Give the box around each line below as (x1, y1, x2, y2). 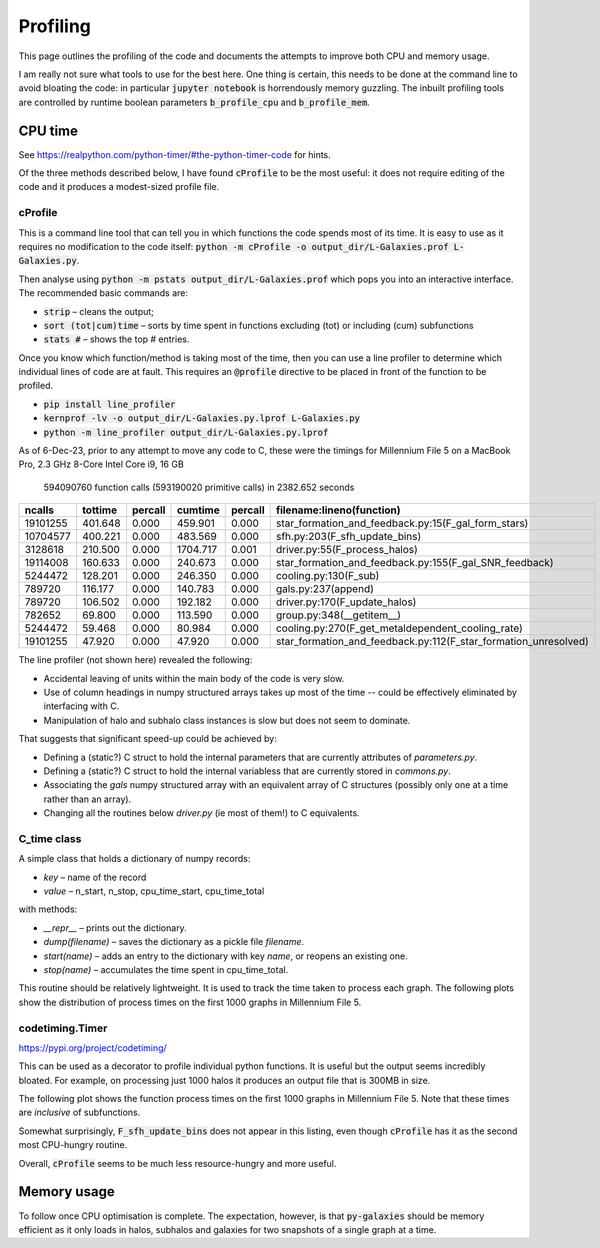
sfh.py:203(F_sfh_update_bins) (275, 530, 422, 544)
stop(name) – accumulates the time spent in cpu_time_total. (43, 963, 289, 975)
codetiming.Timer (18, 1021, 108, 1035)
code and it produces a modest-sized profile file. (18, 181, 220, 193)
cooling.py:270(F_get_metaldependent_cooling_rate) (275, 621, 524, 635)
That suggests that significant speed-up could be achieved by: (18, 733, 277, 745)
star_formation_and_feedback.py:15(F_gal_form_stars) (275, 516, 529, 530)
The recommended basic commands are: (18, 287, 189, 299)
